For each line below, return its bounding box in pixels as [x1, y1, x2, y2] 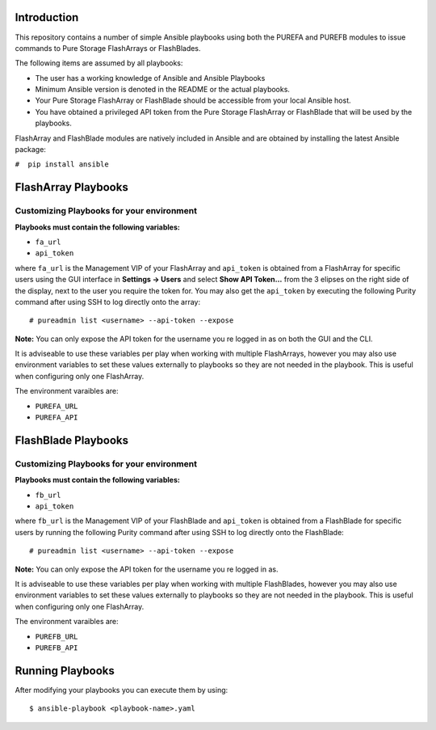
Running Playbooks [15, 664, 115, 677]
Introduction [15, 11, 79, 24]
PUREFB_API [35, 643, 78, 652]
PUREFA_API [35, 413, 78, 422]
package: [15, 145, 46, 154]
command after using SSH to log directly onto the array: [15, 297, 201, 306]
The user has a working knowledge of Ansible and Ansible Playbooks [35, 73, 266, 82]
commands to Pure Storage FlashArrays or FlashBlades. [15, 43, 201, 53]
